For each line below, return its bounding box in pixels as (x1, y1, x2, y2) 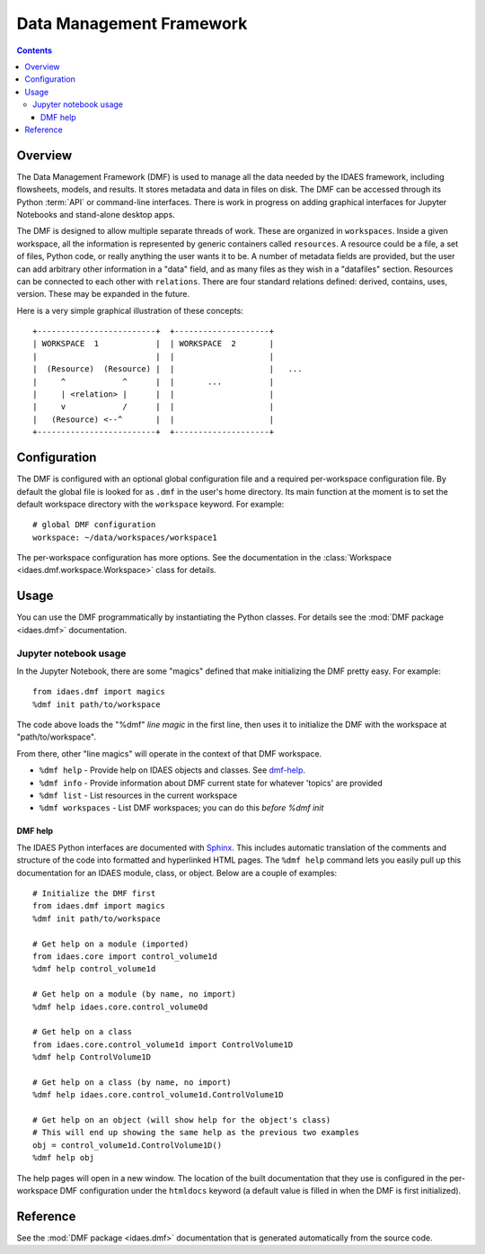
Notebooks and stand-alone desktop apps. (16, 209, 175, 219)
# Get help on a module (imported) (32, 938, 190, 949)
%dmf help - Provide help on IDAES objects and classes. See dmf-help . (39, 765, 305, 775)
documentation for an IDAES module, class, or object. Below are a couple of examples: (16, 867, 338, 878)
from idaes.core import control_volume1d (32, 951, 217, 962)
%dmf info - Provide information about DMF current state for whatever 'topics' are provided (39, 777, 384, 788)
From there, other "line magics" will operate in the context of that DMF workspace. (16, 748, 322, 759)
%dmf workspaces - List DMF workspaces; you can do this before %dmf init (39, 802, 324, 813)
